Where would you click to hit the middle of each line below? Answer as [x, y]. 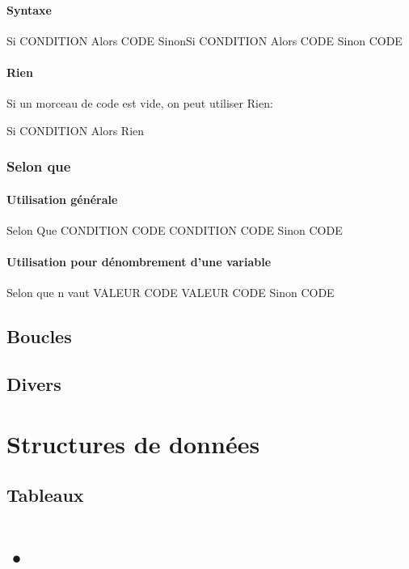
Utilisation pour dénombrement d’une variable [139, 262]
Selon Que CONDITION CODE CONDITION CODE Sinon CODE [175, 230]
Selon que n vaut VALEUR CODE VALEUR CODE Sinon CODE [171, 293]
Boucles [39, 336]
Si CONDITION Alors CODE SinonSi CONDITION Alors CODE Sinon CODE [204, 40]
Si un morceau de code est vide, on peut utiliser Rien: [140, 103]
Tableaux [45, 495]
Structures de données [133, 443]
